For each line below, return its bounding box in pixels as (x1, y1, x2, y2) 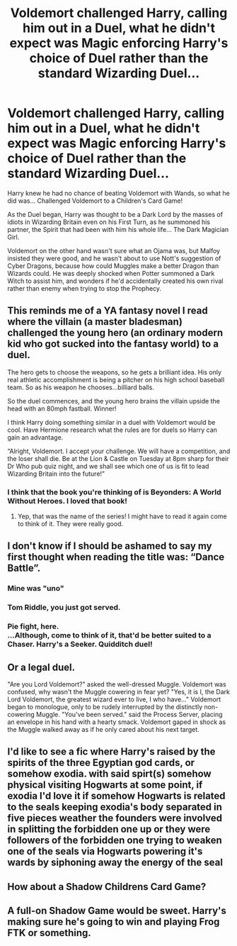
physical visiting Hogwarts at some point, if (7, 779, 203, 791)
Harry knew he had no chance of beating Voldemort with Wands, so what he (7, 189, 230, 197)
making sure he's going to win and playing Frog (7, 916, 220, 928)
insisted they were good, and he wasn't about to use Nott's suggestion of (7, 254, 221, 262)
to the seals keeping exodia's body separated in (7, 801, 223, 813)
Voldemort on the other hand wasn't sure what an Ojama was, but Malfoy (7, 246, 221, 255)
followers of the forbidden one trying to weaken (7, 835, 223, 847)
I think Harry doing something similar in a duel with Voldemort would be (7, 418, 216, 426)
